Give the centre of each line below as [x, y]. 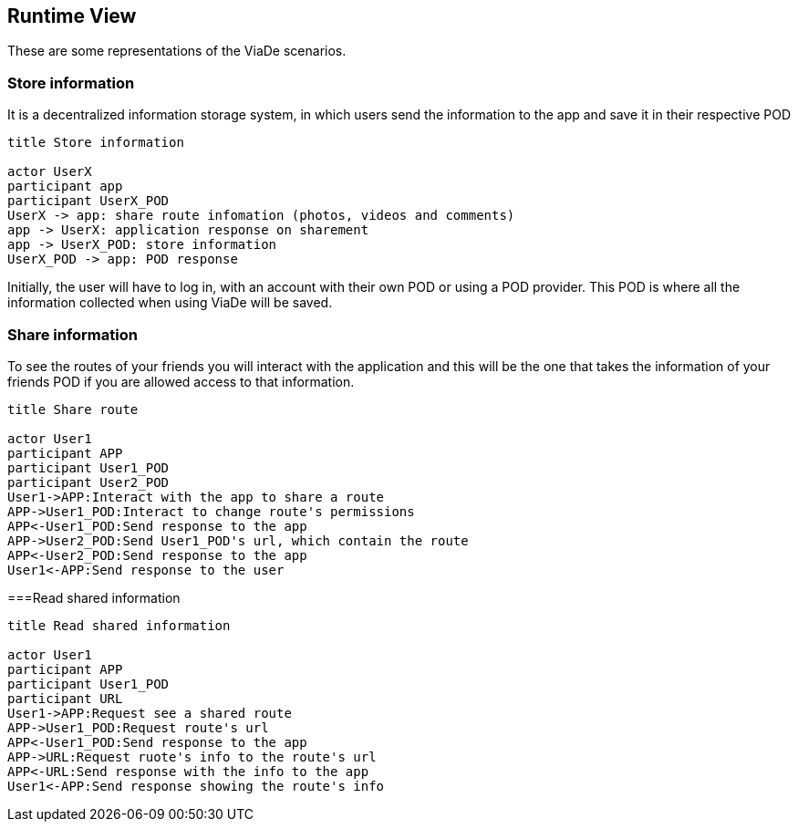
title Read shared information [119, 625]
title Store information [96, 143]
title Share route [73, 409]
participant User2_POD [88, 482]
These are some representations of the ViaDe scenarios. [177, 51]
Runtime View [72, 16]
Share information [73, 334]
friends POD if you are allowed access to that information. [181, 381]
